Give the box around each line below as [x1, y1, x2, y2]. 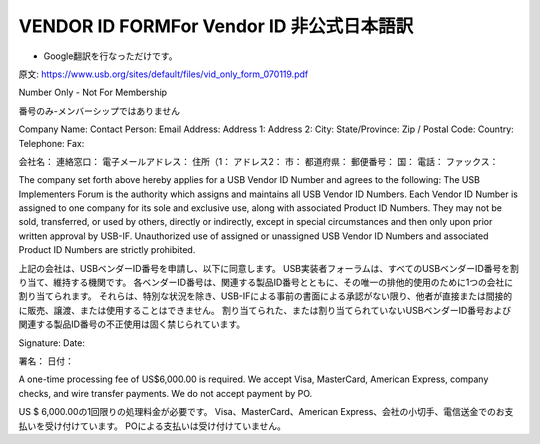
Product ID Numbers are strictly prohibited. [18, 244, 196, 256]
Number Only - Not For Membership [18, 86, 168, 99]
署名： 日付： [18, 355, 74, 367]
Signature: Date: [18, 336, 85, 349]
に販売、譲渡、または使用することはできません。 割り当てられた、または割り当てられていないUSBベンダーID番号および [18, 304, 512, 316]
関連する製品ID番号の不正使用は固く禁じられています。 [18, 318, 246, 330]
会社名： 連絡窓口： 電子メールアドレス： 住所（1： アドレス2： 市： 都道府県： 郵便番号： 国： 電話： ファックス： [18, 155, 499, 167]
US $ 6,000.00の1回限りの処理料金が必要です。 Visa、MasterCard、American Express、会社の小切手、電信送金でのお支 [18, 406, 514, 418]
